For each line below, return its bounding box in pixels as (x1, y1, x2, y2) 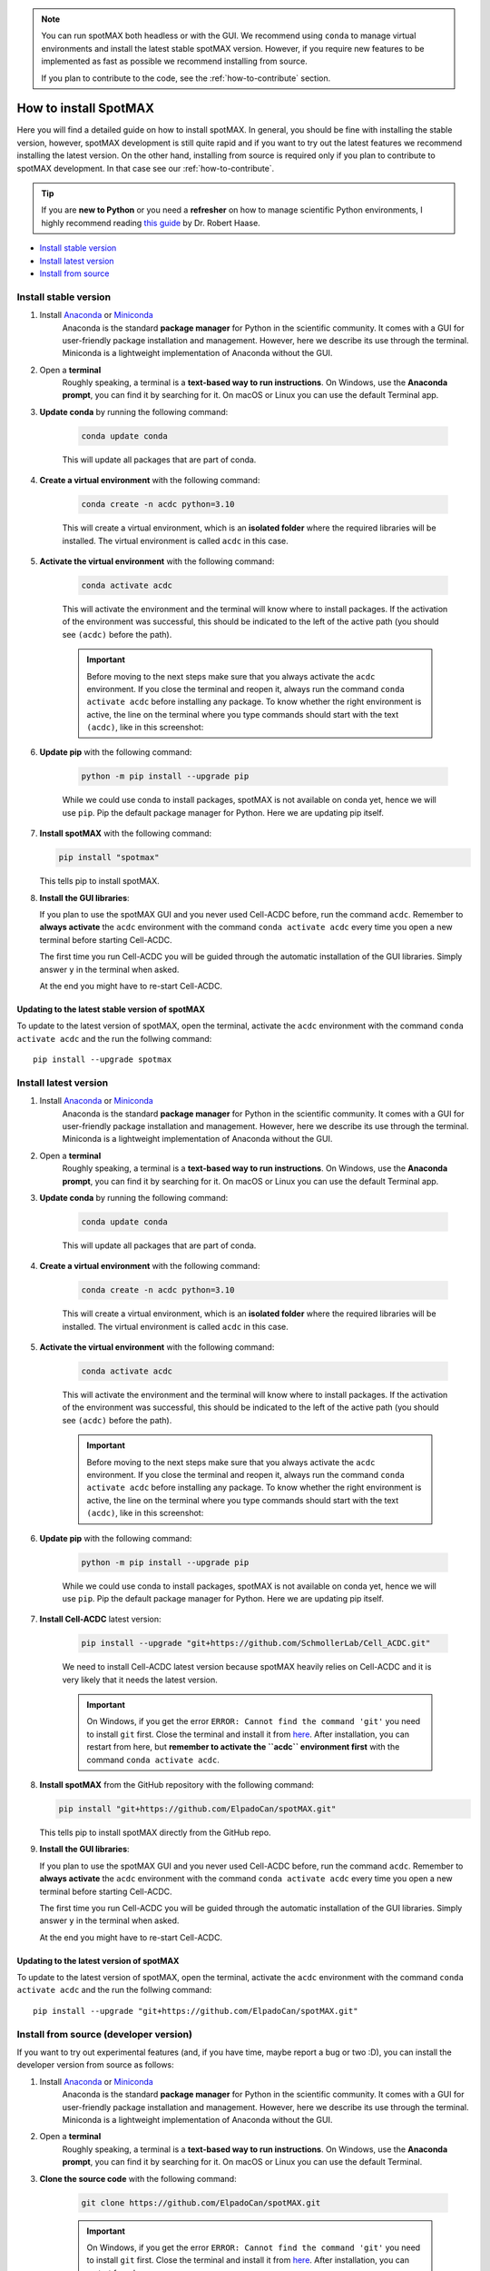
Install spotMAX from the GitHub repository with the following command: (39, 1780, 315, 1790)
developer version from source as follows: (16, 2059, 174, 2070)
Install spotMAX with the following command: (39, 828, 212, 839)
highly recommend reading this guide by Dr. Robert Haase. (41, 217, 260, 228)
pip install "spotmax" (58, 852, 160, 863)
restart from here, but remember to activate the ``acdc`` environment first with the (86, 1741, 400, 1752)
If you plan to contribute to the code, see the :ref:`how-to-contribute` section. (41, 73, 331, 84)
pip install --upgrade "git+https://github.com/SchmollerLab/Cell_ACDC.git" (81, 1638, 431, 1649)
